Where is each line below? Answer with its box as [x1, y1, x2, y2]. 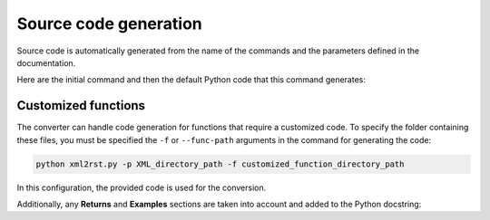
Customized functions [16, 98, 145, 113]
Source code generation [16, 14, 203, 33]
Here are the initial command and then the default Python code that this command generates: [16, 74, 367, 85]
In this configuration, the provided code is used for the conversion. [16, 182, 267, 193]
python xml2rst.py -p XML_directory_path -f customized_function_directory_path [35, 158, 405, 169]
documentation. [16, 57, 76, 68]
